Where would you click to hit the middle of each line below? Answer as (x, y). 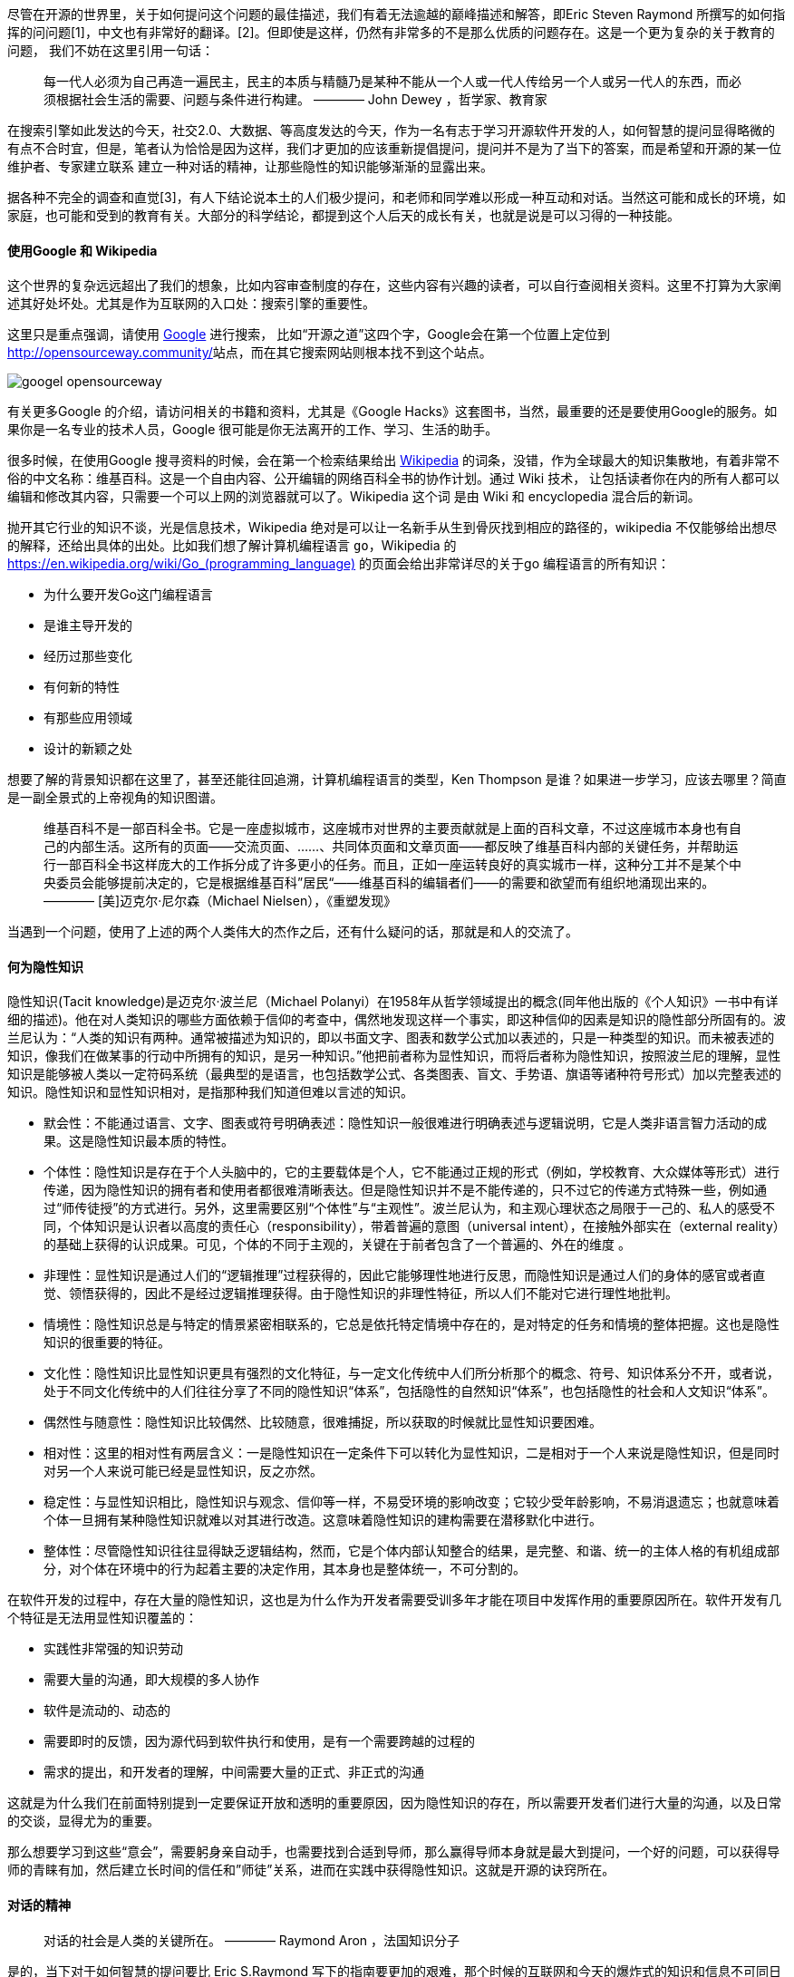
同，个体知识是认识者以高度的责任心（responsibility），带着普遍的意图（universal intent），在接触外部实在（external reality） (415, 1226)
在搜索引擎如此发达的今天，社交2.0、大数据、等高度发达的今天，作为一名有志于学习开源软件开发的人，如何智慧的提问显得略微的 (392, 130)
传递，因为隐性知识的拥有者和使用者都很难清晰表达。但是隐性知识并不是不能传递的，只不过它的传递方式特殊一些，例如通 (405, 1190)
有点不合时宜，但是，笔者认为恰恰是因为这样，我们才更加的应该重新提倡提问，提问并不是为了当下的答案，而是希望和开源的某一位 (394, 148)
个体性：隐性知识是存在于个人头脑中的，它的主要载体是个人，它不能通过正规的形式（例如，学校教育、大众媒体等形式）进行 (412, 1172)
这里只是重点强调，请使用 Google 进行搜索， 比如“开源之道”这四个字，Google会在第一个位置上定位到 (309, 334)
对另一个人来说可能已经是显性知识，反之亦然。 (183, 1471)
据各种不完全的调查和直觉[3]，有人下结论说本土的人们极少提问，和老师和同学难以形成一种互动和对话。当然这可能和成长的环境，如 (397, 197)
